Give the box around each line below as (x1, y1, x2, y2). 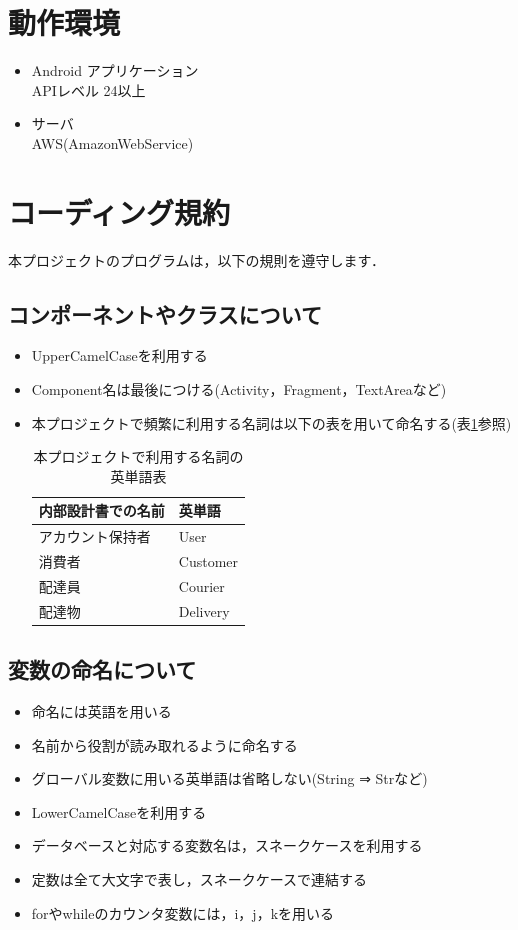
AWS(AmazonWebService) (31, 132, 194, 153)
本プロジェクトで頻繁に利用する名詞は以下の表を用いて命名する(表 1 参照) (31, 412, 512, 433)
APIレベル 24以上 (31, 79, 146, 100)
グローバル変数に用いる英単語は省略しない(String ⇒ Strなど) (31, 768, 428, 789)
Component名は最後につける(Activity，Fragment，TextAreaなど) (31, 379, 447, 400)
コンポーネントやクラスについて (8, 298, 322, 329)
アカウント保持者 (38, 526, 151, 547)
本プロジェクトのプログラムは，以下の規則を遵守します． (8, 249, 386, 270)
